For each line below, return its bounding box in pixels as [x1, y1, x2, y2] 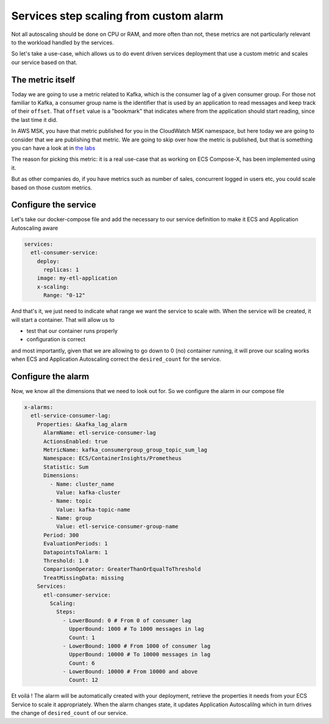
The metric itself [11, 74, 76, 85]
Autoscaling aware [11, 224, 58, 232]
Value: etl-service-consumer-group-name [55, 523, 179, 530]
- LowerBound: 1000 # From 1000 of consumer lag [62, 642, 211, 649]
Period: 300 [43, 531, 79, 539]
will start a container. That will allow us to [11, 316, 115, 323]
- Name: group [49, 515, 92, 522]
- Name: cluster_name [49, 480, 115, 488]
